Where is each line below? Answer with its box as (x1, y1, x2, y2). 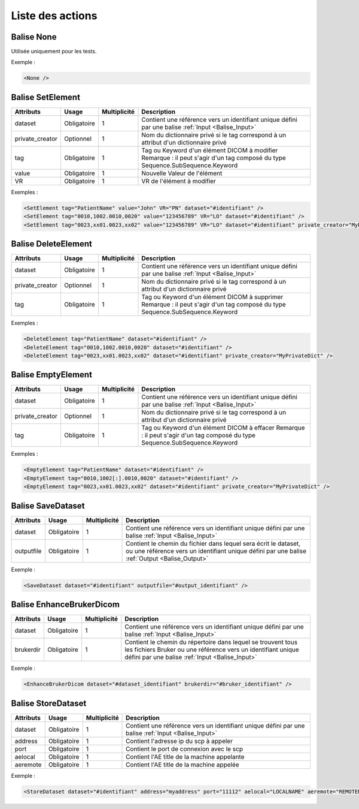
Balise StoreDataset (11, 698, 87, 708)
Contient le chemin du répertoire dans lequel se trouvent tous (124, 638, 298, 646)
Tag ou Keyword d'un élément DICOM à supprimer (141, 293, 284, 301)
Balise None (11, 32, 57, 42)
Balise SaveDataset (11, 501, 85, 511)
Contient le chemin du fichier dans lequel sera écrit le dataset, (126, 539, 301, 548)
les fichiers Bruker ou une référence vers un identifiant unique (124, 645, 299, 654)
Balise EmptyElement (11, 369, 93, 380)
